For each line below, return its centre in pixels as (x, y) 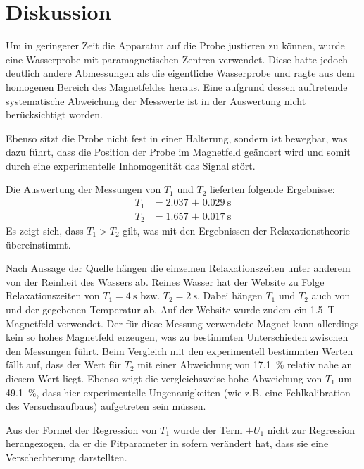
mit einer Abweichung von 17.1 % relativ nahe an (245, 364)
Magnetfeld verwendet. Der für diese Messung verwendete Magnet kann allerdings (182, 323)
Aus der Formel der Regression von (81, 429)
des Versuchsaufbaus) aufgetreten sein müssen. (106, 406)
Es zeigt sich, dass (45, 231)
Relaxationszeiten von (53, 295)
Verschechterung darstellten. (67, 457)
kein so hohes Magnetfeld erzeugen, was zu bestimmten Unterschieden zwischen (177, 337)
